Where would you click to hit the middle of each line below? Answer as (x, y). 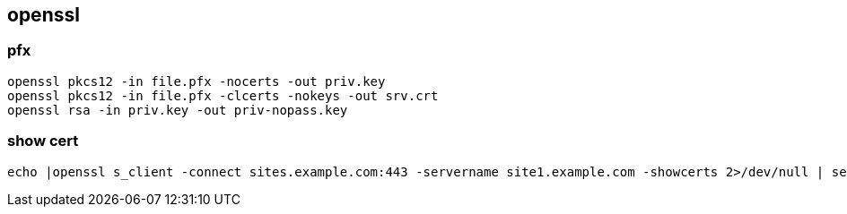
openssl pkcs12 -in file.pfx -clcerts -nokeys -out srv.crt (223, 95)
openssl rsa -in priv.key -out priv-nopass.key (178, 110)
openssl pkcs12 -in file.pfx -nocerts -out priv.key (196, 81)
